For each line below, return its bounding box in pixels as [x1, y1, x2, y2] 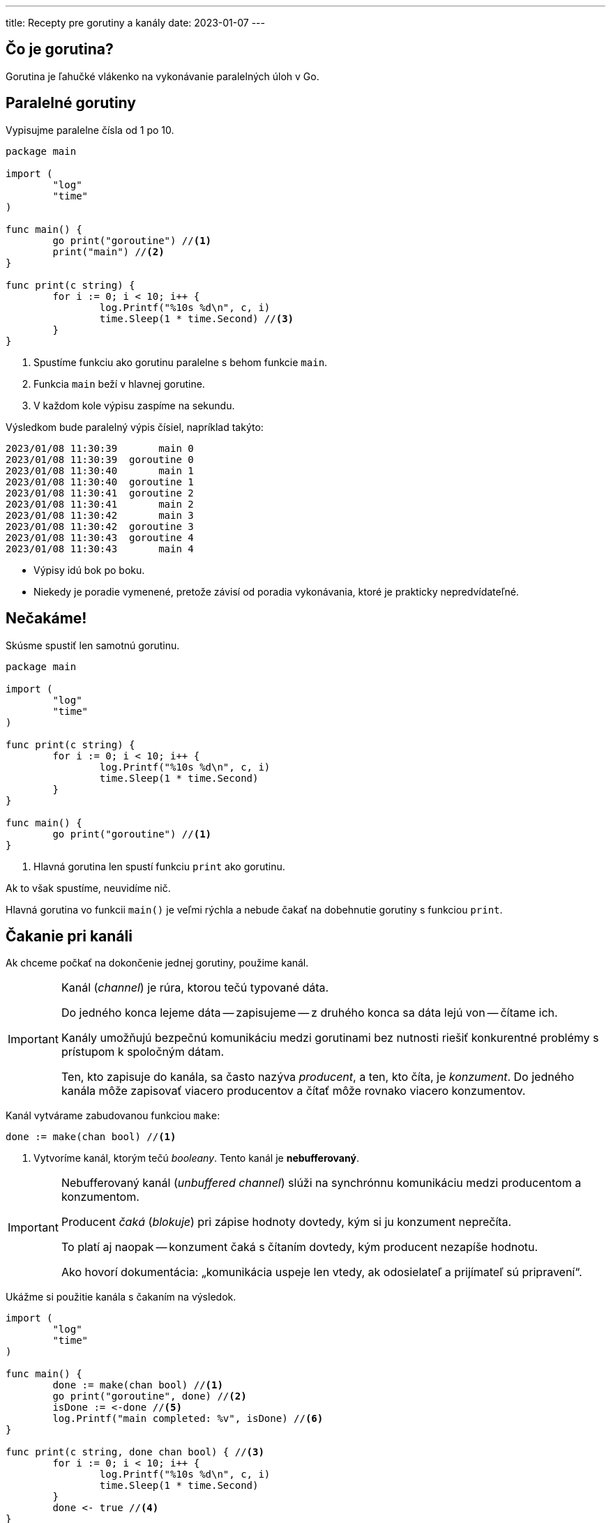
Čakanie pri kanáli [6, 927, 133, 945]
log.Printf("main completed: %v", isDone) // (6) [52, 1413, 324, 1425]
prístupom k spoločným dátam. [61, 1045, 225, 1059]
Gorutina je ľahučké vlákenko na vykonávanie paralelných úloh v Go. [6, 70, 319, 82]
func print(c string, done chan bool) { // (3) [6, 1446, 264, 1458]
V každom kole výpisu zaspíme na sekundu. [33, 399, 235, 411]
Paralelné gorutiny [6, 94, 136, 112]
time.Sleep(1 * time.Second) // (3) [99, 312, 294, 324]
